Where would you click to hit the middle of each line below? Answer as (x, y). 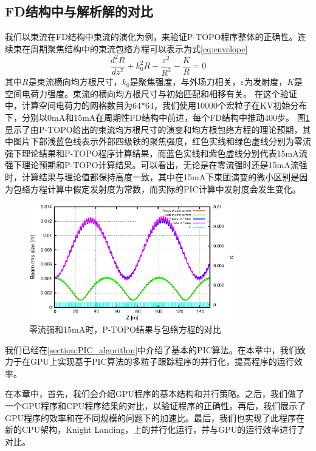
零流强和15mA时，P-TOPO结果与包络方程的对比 (125, 329)
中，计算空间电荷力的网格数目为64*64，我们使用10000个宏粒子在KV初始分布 (156, 105)
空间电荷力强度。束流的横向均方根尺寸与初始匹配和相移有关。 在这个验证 (151, 93)
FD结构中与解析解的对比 (79, 11)
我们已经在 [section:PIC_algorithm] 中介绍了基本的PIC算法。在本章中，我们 (151, 349)
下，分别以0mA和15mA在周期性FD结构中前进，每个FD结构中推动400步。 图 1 (157, 117)
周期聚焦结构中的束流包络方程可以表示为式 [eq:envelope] (139, 48)
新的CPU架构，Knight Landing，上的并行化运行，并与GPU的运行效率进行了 (155, 429)
